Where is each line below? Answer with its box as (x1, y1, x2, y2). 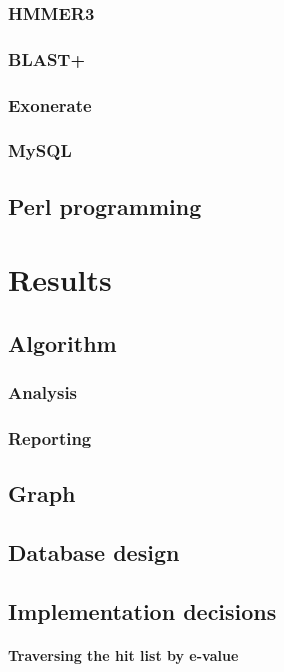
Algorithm (8, 327, 117, 358)
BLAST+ (8, 46, 86, 71)
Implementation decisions (8, 595, 277, 626)
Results (8, 259, 112, 300)
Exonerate (8, 92, 92, 117)
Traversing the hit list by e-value (8, 644, 239, 665)
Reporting (8, 426, 92, 451)
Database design (8, 537, 180, 568)
